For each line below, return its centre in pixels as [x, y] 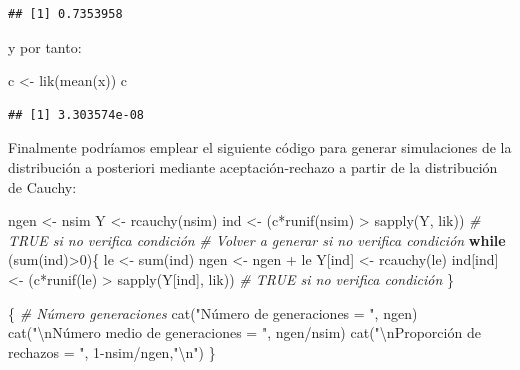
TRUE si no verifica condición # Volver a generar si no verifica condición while [257, 239]
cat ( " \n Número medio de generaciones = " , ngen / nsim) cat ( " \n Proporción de [244, 332]
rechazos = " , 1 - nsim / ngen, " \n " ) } [112, 351]
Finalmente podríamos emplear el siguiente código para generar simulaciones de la [260, 147]
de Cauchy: [42, 186]
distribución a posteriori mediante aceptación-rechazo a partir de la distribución [253, 166]
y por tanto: [45, 46]
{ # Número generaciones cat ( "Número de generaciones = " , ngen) [213, 312]
